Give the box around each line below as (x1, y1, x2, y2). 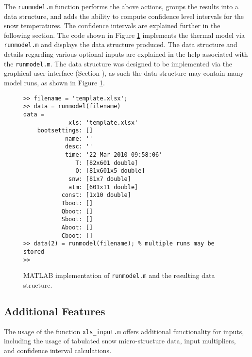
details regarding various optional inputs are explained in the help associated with (4, 49, 248, 59)
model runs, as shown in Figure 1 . (4, 77, 105, 87)
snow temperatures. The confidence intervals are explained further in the (4, 20, 220, 31)
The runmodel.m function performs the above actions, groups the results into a (4, 1, 238, 11)
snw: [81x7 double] (68, 176, 131, 183)
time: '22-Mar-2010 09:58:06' (65, 151, 163, 159)
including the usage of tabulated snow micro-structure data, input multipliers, (4, 336, 236, 346)
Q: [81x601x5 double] (75, 167, 145, 175)
